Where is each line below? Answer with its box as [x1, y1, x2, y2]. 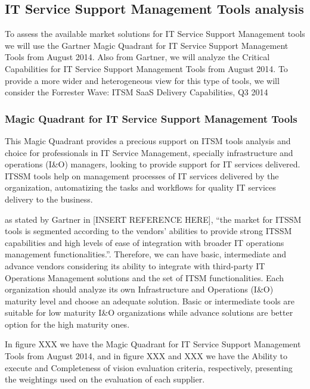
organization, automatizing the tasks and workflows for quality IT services [5, 181, 276, 194]
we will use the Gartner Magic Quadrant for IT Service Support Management [5, 39, 289, 51]
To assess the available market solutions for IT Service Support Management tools [5, 27, 305, 40]
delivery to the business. [5, 192, 93, 205]
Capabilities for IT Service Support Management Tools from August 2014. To [5, 62, 288, 74]
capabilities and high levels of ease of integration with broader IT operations [5, 236, 284, 248]
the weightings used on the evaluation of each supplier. [5, 373, 205, 385]
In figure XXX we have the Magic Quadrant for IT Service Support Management [5, 338, 301, 350]
